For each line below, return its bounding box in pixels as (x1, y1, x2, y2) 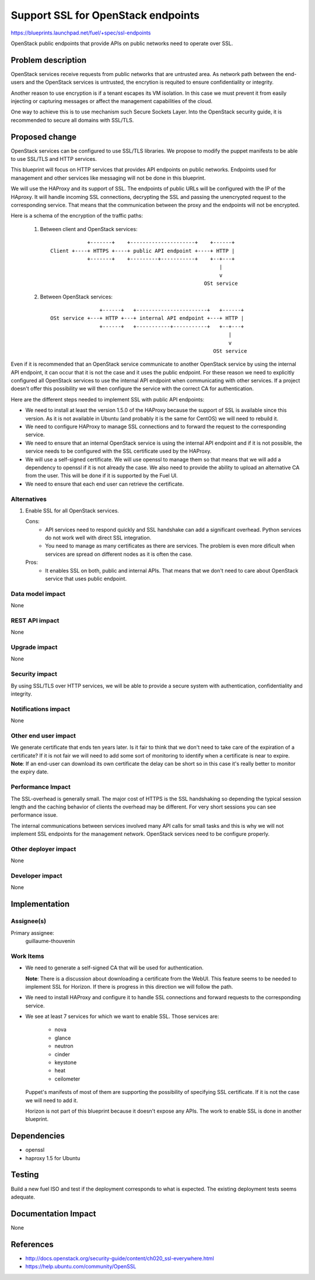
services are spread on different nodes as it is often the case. (45, 550, 192, 558)
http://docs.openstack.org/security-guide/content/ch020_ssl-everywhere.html (25, 1255, 214, 1262)
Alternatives (10, 495, 47, 503)
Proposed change (10, 132, 77, 142)
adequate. (10, 1193, 35, 1200)
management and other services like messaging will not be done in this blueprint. (10, 174, 206, 181)
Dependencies (10, 1131, 65, 1141)
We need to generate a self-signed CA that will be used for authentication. (25, 964, 204, 971)
